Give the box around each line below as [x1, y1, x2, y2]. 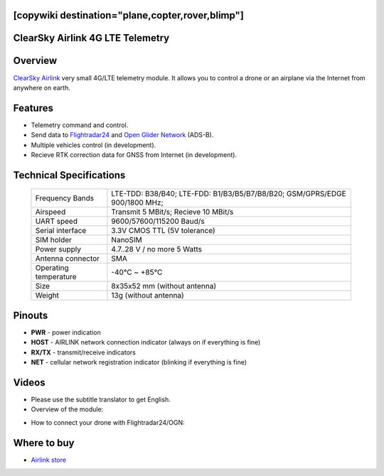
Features [13, 102, 53, 114]
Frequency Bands [35, 193, 95, 203]
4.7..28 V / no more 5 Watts [111, 244, 203, 254]
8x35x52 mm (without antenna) [111, 281, 217, 291]
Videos [13, 377, 46, 389]
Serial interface [35, 226, 87, 236]
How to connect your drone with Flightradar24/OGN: [31, 418, 185, 426]
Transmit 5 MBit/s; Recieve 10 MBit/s [111, 207, 234, 217]
